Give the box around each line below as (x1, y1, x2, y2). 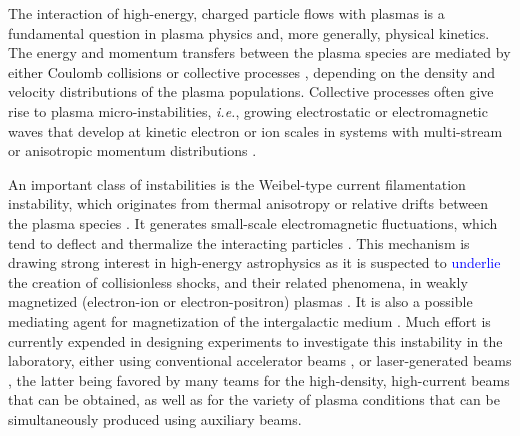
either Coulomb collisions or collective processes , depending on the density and (8, 61, 496, 82)
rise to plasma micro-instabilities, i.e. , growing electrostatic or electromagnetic (8, 100, 488, 121)
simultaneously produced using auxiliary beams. (8, 408, 302, 429)
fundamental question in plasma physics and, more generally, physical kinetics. (8, 22, 490, 43)
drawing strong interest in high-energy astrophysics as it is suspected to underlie (8, 252, 501, 273)
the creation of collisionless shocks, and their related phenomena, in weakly (8, 271, 468, 292)
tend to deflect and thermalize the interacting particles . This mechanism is (8, 232, 470, 253)
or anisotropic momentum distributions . (8, 140, 257, 161)
